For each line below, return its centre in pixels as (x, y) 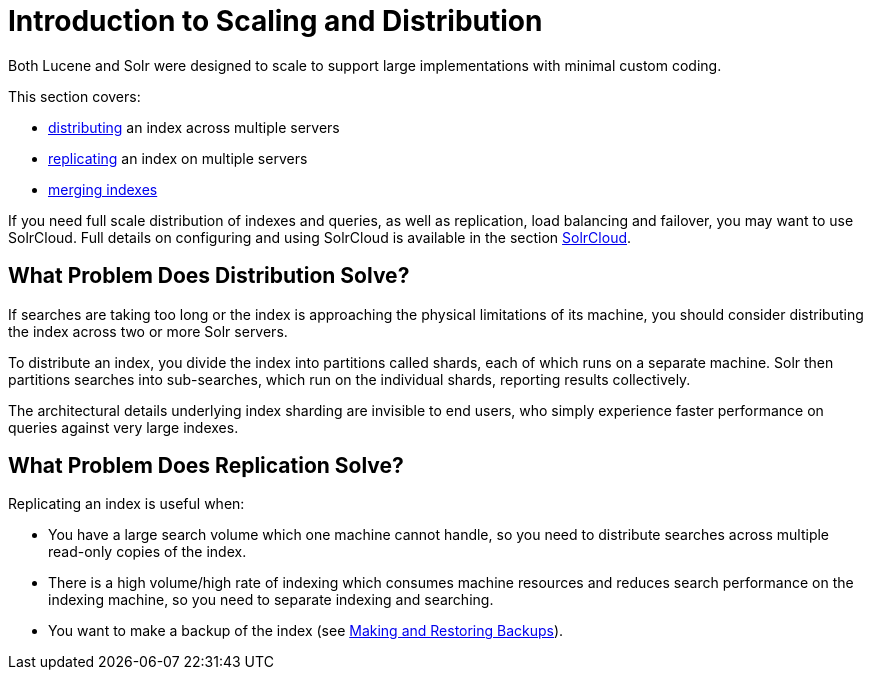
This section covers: (74, 96)
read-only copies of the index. (147, 552)
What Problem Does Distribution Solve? (209, 276)
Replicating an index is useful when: (126, 504)
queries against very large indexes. (123, 427)
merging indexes (103, 189)
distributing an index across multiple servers (194, 127)
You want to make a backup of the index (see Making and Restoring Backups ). (306, 631)
